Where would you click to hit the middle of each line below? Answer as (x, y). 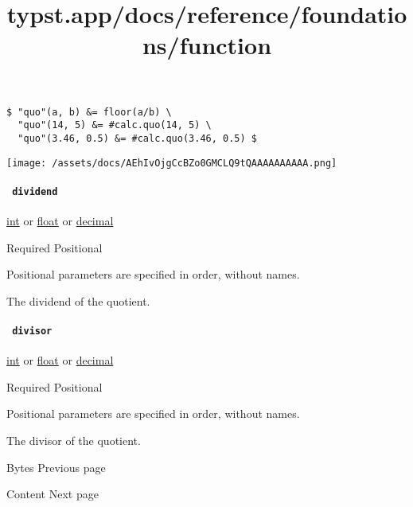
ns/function (207, 45)
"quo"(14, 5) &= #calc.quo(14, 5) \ (115, 125)
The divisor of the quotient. (74, 441)
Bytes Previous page (56, 467)
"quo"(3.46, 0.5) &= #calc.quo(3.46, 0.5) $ (137, 138)
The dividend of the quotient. (78, 300)
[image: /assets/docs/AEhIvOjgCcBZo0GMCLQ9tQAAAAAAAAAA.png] (172, 163)
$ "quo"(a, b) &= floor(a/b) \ (89, 112)
